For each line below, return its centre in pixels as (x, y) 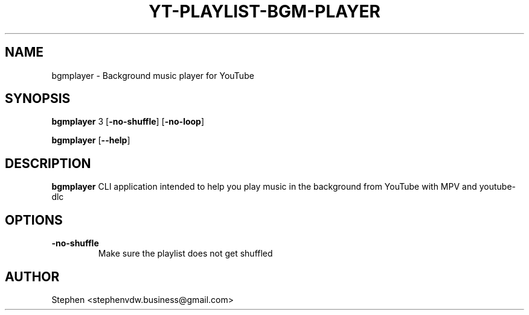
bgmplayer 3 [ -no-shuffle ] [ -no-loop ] (128, 122)
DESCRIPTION (48, 163)
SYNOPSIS (38, 99)
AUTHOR (32, 276)
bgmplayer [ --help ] (91, 140)
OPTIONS (34, 220)
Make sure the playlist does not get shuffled (185, 254)
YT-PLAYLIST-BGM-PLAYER (264, 11)
